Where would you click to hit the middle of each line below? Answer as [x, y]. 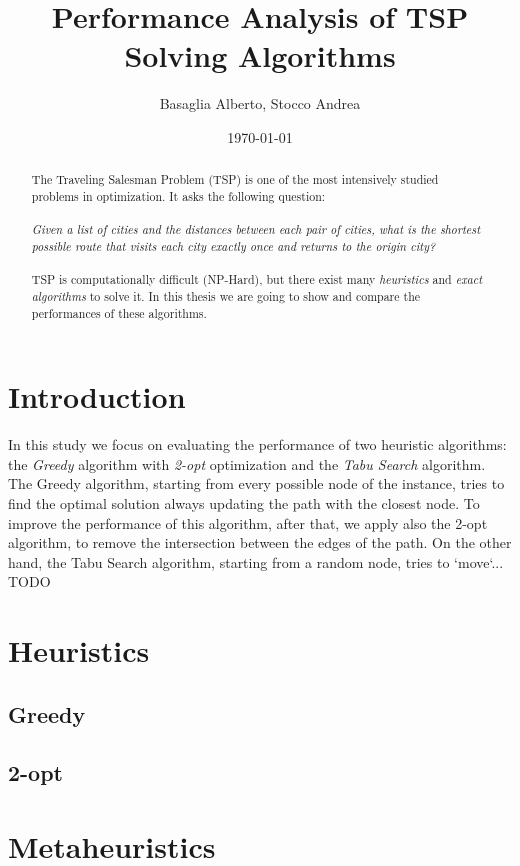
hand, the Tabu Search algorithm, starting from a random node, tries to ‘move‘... [256, 561]
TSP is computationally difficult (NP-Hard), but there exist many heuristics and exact [257, 279]
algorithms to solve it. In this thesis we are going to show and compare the [226, 295]
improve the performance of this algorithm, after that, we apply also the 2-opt [248, 522]
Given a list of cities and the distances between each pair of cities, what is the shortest [256, 229]
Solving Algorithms [260, 55]
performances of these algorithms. [119, 312]
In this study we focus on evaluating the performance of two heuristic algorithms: [257, 444]
